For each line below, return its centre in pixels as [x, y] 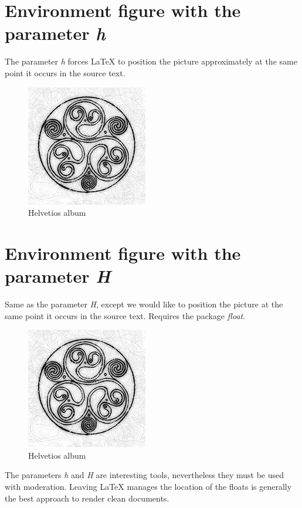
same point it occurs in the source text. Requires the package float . [125, 315]
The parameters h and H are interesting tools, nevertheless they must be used [144, 475]
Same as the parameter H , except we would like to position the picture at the [144, 304]
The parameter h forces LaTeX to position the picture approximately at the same [151, 61]
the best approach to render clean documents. [87, 498]
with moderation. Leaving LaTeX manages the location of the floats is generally [148, 486]
